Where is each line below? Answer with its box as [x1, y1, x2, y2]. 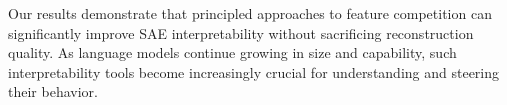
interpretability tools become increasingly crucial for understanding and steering [8, 61, 500, 82]
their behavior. [8, 81, 98, 102]
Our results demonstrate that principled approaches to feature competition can [8, 3, 492, 23]
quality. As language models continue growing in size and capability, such [8, 42, 457, 63]
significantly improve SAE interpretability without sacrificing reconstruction [8, 22, 474, 43]
